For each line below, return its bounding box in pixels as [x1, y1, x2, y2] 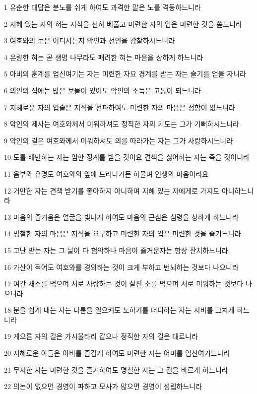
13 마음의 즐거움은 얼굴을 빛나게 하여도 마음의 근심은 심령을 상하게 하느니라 [4, 211, 239, 222]
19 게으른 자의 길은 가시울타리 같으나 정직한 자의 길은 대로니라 [4, 331, 198, 341]
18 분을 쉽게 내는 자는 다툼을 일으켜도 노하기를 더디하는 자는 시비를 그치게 [4, 305, 235, 315]
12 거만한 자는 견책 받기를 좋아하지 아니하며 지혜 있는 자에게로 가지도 [4, 185, 220, 196]
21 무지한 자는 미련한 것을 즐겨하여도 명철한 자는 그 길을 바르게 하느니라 [4, 364, 228, 375]
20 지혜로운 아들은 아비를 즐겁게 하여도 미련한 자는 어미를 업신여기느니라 [4, 348, 230, 358]
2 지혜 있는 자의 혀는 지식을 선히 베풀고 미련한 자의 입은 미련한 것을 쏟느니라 [4, 18, 242, 29]
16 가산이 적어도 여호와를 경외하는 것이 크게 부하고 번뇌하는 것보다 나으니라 [4, 262, 239, 272]
